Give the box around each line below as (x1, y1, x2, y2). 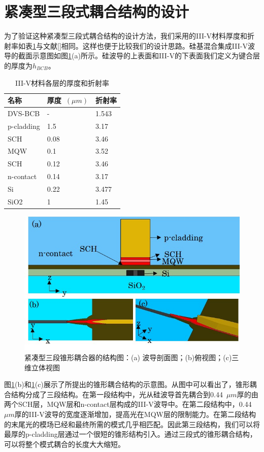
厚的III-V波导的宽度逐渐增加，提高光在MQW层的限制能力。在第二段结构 (14, 409, 256, 420)
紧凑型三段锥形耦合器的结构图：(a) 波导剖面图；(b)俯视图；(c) (24, 352, 232, 363)
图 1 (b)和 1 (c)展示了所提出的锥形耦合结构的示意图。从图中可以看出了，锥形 (4, 379, 250, 390)
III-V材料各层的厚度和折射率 (15, 77, 110, 88)
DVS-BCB (8, 108, 40, 118)
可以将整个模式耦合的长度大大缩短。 (4, 438, 125, 449)
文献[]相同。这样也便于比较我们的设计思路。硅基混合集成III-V (43, 40, 248, 51)
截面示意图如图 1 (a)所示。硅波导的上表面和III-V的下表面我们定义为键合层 (18, 50, 260, 61)
